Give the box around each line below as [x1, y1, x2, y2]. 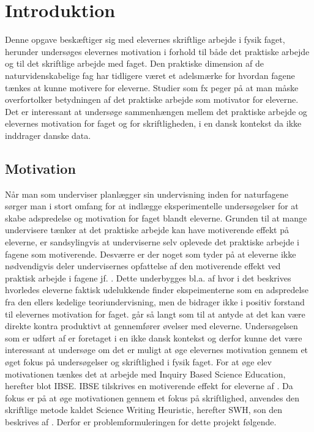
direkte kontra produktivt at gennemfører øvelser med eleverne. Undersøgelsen [5, 319, 298, 332]
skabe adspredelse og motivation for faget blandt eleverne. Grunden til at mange [5, 211, 307, 224]
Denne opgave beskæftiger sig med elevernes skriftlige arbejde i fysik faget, [5, 33, 285, 46]
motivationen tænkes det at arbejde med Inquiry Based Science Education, [5, 367, 286, 380]
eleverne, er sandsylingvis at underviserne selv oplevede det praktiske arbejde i [5, 236, 299, 248]
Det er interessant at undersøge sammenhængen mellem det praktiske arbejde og [5, 105, 307, 117]
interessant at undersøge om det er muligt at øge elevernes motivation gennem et [5, 343, 308, 356]
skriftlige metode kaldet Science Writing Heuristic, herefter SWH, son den [5, 403, 283, 416]
